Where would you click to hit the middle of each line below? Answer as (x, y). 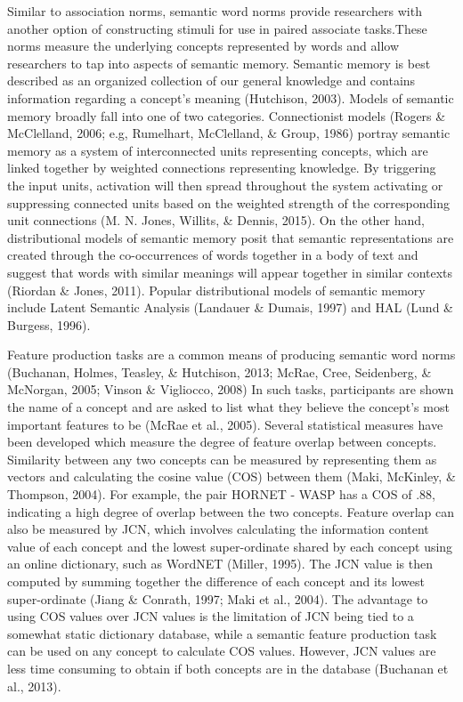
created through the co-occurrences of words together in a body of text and (213, 255)
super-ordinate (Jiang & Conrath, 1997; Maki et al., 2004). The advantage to (218, 598)
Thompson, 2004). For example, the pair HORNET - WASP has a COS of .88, (221, 494)
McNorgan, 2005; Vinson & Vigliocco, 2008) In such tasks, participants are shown (231, 389)
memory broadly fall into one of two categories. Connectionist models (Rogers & (227, 115)
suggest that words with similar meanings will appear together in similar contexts (230, 272)
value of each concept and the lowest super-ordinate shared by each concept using (230, 546)
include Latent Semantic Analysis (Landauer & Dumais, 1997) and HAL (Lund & (230, 307)
